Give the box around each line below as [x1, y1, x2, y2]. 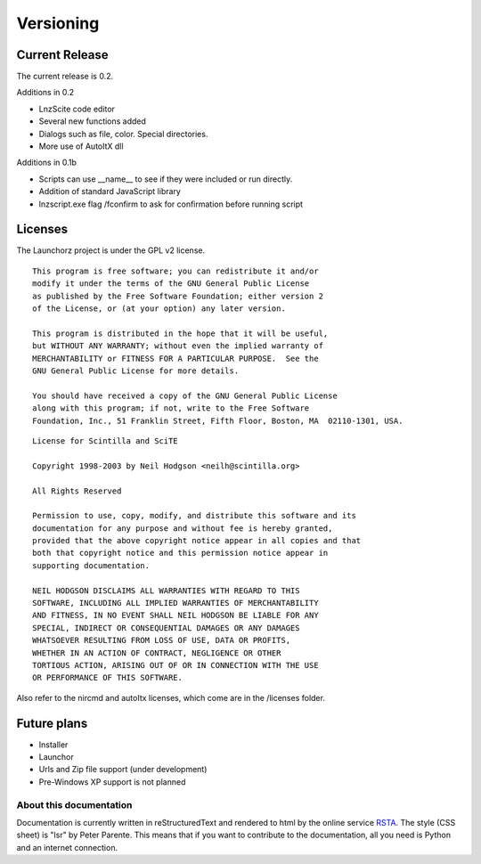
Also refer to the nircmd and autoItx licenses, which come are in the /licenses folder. [16, 692, 325, 703]
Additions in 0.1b [16, 157, 77, 168]
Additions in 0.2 [16, 87, 75, 98]
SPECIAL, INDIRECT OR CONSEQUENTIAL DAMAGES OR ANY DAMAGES [32, 623, 300, 632]
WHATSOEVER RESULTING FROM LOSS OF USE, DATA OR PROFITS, [32, 635, 291, 646]
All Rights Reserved [32, 485, 122, 496]
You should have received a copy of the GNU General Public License [32, 390, 338, 401]
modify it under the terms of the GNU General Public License [32, 279, 310, 289]
